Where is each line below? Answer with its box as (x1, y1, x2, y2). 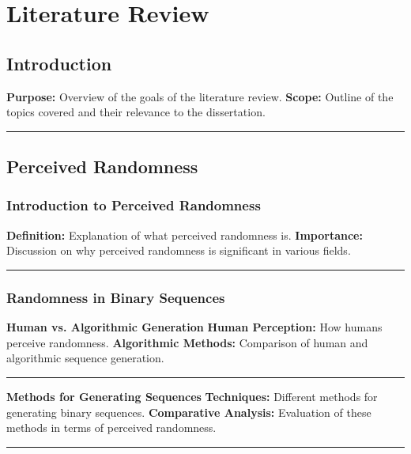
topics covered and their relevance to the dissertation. (6, 104, 266, 120)
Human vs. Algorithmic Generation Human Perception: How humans (6, 319, 383, 335)
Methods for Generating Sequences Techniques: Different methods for (6, 388, 378, 404)
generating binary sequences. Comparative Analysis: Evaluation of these (6, 403, 371, 420)
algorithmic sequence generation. (6, 350, 164, 366)
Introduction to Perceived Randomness (6, 195, 261, 215)
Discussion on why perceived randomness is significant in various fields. (6, 242, 351, 259)
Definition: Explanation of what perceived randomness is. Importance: (6, 226, 363, 243)
